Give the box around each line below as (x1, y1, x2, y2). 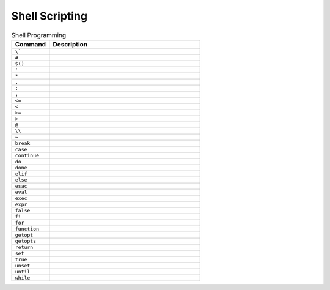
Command (15, 40, 46, 48)
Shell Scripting (11, 9, 88, 23)
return (15, 244, 34, 250)
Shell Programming (11, 31, 67, 39)
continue (15, 152, 40, 158)
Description (53, 40, 88, 48)
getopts (15, 237, 37, 244)
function (15, 225, 40, 232)
